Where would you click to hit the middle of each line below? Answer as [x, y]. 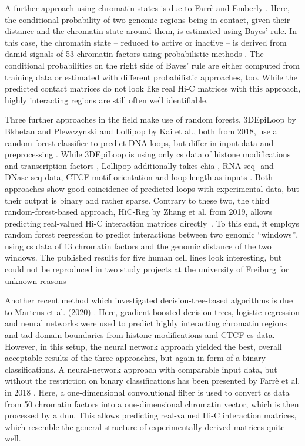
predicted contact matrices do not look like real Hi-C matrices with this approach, [153, 88]
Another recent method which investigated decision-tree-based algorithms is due [149, 300]
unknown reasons [36, 280]
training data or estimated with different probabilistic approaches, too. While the [151, 77]
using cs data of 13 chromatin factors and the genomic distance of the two [138, 246]
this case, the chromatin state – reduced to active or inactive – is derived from [146, 42]
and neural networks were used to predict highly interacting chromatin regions [146, 323]
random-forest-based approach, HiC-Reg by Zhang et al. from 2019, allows [139, 212]
